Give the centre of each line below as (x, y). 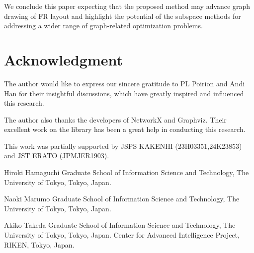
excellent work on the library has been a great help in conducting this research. (125, 129)
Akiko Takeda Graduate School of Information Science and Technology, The (120, 225)
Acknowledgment (63, 59)
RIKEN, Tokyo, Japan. (39, 244)
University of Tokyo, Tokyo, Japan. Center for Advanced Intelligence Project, (122, 235)
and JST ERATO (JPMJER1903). (57, 156)
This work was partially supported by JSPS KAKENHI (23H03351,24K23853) (123, 146)
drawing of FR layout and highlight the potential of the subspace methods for (123, 16)
